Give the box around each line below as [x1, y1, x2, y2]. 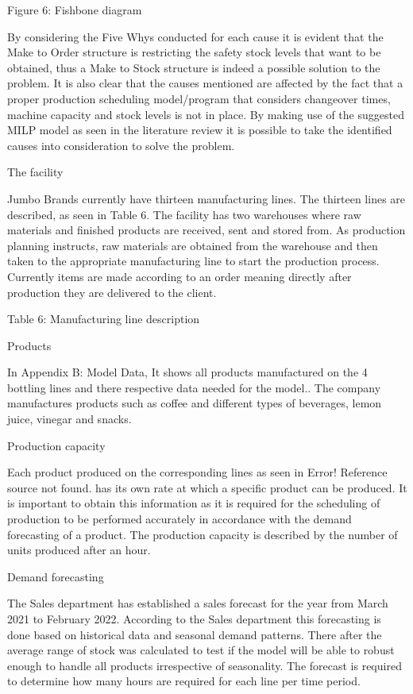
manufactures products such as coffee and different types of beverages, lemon [7, 395, 382, 411]
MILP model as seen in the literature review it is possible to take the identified [7, 121, 392, 138]
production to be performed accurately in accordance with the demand [7, 511, 352, 527]
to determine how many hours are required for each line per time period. [7, 673, 361, 689]
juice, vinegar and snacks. [7, 411, 132, 427]
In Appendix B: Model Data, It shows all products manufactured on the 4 [7, 364, 368, 380]
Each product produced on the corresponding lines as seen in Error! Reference [7, 464, 388, 480]
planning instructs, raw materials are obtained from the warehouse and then [7, 237, 378, 253]
